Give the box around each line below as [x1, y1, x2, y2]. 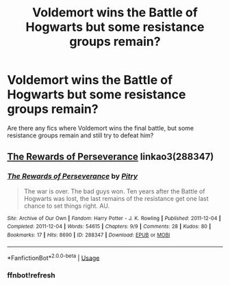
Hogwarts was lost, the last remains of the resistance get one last [23, 194, 209, 202]
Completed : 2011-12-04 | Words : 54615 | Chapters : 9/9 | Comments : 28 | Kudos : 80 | [7, 223, 212, 230]
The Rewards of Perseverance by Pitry [7, 172, 138, 181]
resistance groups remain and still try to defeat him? [7, 131, 154, 139]
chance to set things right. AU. [23, 202, 110, 210]
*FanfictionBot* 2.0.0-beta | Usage [7, 252, 100, 262]
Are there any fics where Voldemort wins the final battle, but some [7, 124, 194, 132]
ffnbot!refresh [7, 271, 56, 280]
